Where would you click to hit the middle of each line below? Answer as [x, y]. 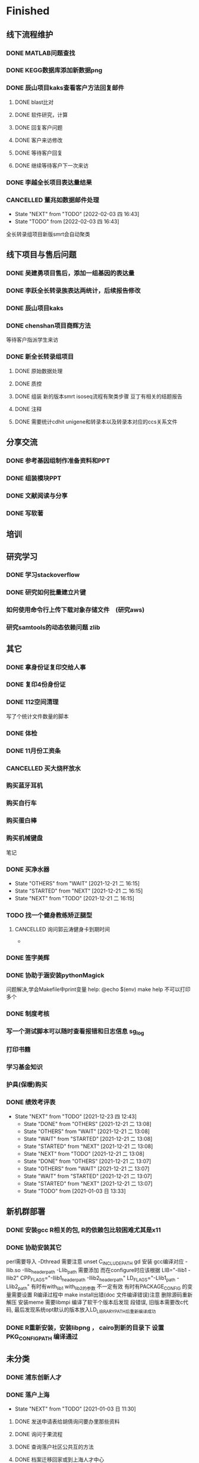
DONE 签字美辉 [28, 958]
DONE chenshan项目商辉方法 [48, 326]
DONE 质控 [28, 384]
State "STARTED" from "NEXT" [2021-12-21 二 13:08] [88, 1146]
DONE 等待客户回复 [39, 153]
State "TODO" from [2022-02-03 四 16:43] [67, 221]
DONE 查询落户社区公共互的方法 [54, 1447]
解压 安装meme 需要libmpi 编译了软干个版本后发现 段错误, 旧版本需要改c [95, 1302]
